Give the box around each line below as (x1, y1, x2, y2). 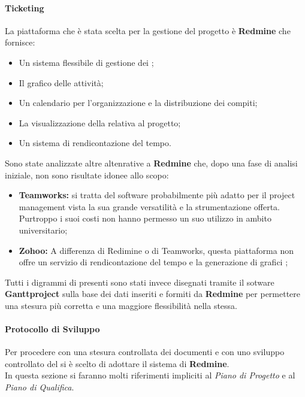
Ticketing (5, 1, 44, 14)
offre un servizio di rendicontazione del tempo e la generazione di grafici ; (19, 256, 288, 268)
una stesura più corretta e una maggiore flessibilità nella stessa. (5, 299, 238, 311)
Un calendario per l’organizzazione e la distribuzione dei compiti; (19, 96, 258, 109)
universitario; (19, 223, 68, 236)
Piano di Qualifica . (5, 381, 74, 393)
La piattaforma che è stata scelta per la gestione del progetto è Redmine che (5, 24, 291, 37)
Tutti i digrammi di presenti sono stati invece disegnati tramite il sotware (5, 275, 274, 288)
